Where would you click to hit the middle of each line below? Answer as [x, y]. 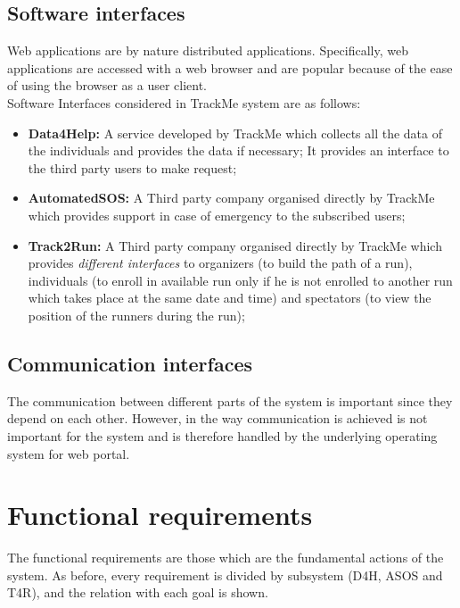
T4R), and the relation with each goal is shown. [138, 592]
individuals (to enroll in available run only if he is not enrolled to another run [240, 280]
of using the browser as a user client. [107, 85]
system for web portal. [69, 453]
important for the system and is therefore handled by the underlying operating [222, 435]
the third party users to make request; [132, 167]
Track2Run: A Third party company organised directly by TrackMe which [235, 245]
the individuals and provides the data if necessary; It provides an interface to [238, 150]
